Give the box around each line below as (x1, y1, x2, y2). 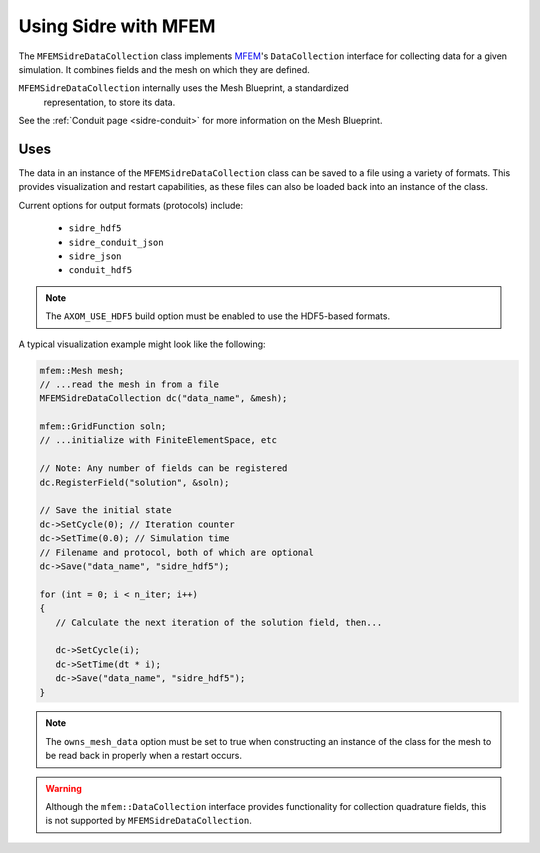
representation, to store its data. (43, 96, 176, 108)
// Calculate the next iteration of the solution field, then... (55, 616, 383, 628)
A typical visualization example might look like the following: (18, 338, 266, 350)
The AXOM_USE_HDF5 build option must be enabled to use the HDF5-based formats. (45, 310, 390, 322)
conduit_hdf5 (68, 265, 133, 276)
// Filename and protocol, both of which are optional (39, 546, 314, 558)
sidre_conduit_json (68, 236, 164, 248)
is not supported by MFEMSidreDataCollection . (45, 815, 252, 827)
